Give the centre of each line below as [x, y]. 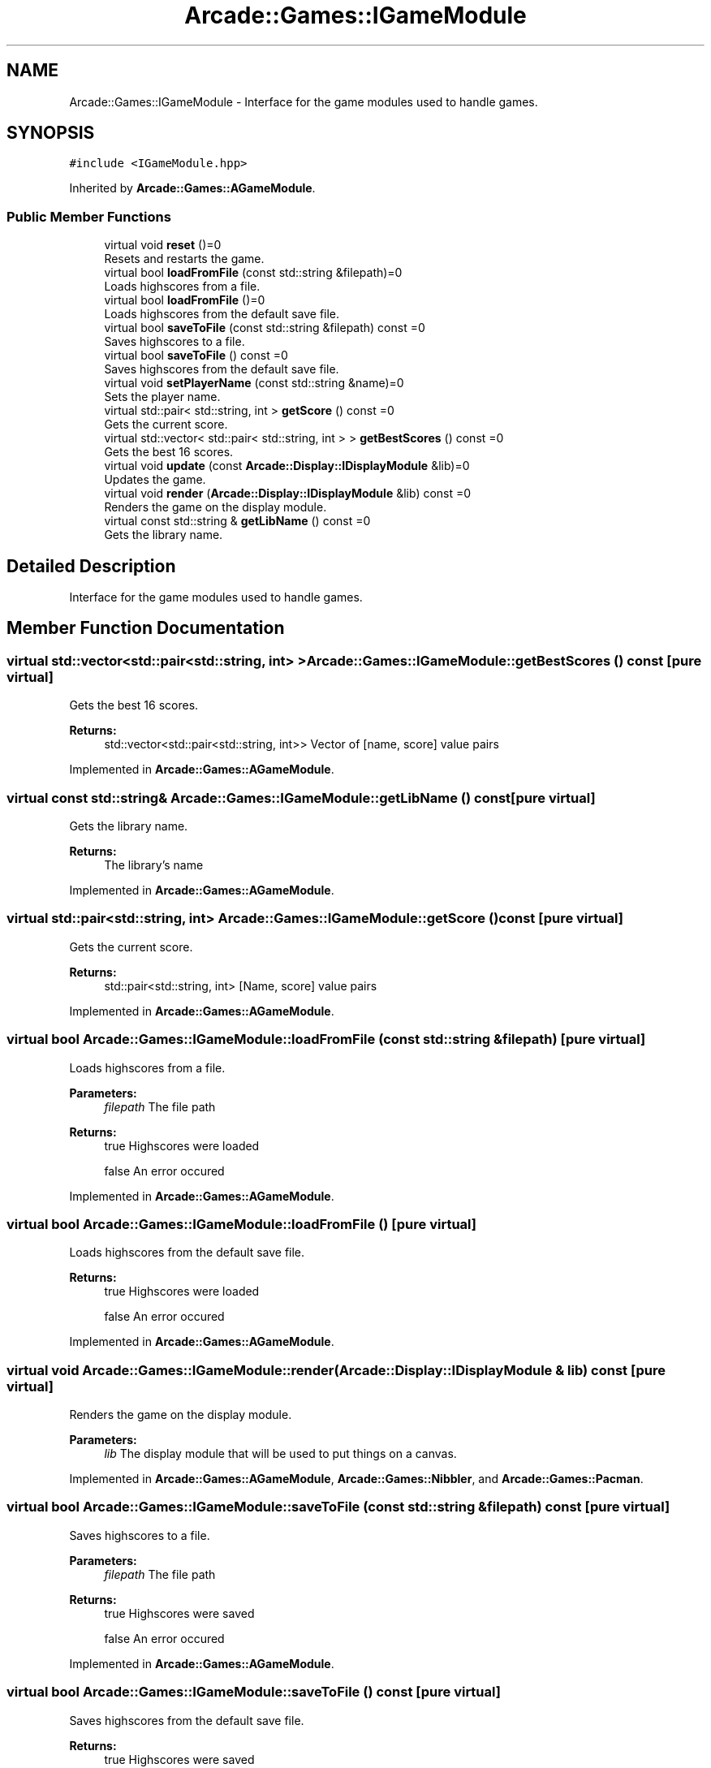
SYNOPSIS [51, 133]
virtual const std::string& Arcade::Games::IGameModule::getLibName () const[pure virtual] [301, 798]
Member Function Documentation [146, 628]
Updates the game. [155, 480]
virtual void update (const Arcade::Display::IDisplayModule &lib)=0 [287, 466]
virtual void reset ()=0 [163, 245]
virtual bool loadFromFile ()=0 [185, 300]
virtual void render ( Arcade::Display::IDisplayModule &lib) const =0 [288, 494]
